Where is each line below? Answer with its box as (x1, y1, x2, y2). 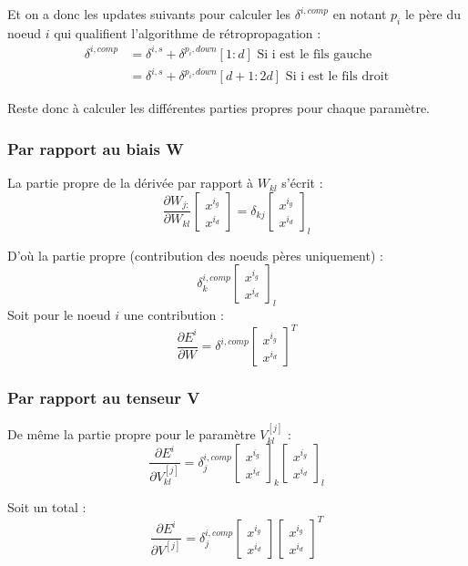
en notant (332, 5, 387, 23)
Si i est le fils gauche (257, 47, 372, 61)
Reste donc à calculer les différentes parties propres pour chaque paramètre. (7, 98, 431, 118)
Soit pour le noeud (7, 305, 111, 324)
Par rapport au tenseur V (7, 386, 200, 409)
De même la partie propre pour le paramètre (7, 425, 256, 444)
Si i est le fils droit (285, 70, 390, 84)
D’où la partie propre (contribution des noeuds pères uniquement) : (7, 245, 383, 264)
